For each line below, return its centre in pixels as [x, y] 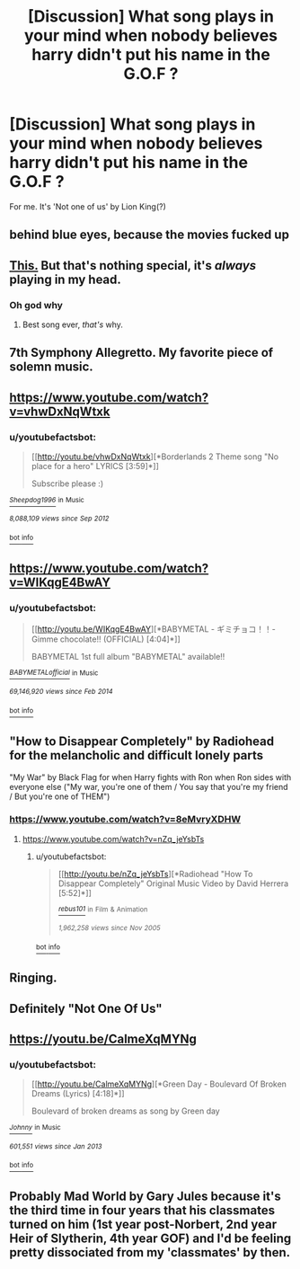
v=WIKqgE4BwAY [60, 583]
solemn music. [52, 367]
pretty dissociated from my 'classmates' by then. [150, 1252]
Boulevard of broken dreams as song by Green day [125, 1111]
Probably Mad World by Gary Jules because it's [145, 1196]
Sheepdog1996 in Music [47, 501]
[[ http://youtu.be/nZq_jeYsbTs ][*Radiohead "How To [155, 874]
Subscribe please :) [67, 484]
